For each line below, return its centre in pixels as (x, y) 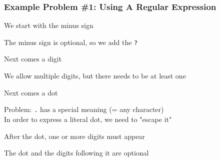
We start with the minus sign (49, 25)
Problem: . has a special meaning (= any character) (84, 109)
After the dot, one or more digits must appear (74, 136)
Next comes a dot (31, 92)
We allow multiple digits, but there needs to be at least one (95, 76)
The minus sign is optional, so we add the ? (71, 42)
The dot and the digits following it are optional (76, 153)
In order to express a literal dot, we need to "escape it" (88, 119)
